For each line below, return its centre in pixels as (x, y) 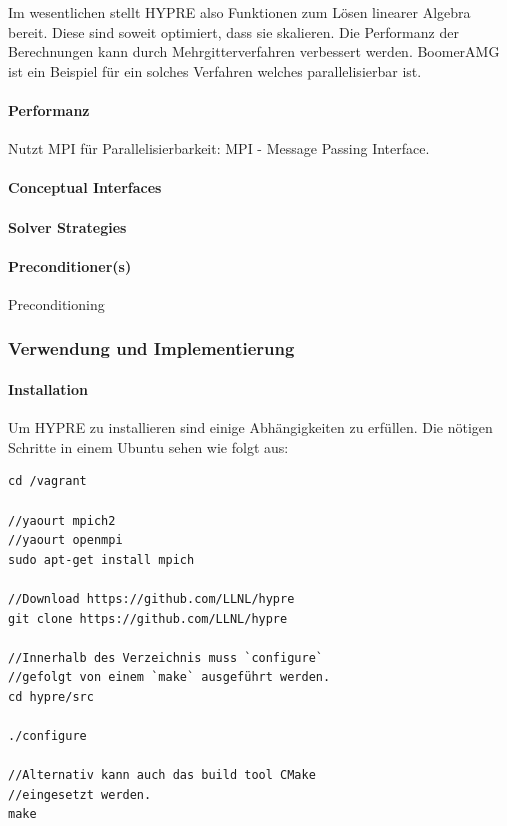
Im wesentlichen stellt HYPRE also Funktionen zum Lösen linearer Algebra (239, 12)
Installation (48, 388)
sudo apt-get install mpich (101, 559)
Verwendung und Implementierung (151, 348)
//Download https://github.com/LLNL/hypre (151, 598)
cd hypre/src (51, 696)
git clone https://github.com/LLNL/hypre (148, 618)
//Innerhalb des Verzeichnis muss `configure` (165, 657)
